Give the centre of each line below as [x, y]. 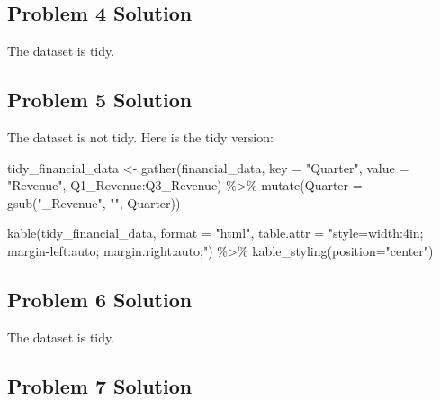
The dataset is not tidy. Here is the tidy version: [140, 137]
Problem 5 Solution [100, 100]
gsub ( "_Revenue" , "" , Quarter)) [94, 202]
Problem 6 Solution [100, 299]
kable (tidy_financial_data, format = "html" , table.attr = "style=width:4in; [216, 233]
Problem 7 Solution [100, 385]
